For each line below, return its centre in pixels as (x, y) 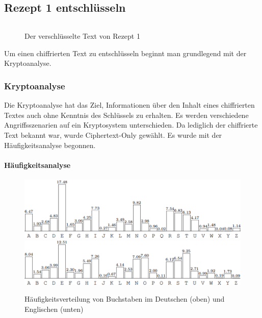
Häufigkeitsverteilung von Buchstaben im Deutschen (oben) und (125, 299)
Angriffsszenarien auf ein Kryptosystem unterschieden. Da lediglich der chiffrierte (131, 125)
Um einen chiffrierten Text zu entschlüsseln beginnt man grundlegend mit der (125, 53)
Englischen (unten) (54, 309)
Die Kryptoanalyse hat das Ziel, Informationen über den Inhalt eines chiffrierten (129, 105)
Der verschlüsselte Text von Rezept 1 (82, 36)
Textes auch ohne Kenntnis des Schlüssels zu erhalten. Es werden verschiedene (126, 115)
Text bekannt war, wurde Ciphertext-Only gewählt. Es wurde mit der (113, 134)
